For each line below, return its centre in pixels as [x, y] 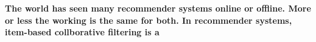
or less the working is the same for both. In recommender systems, [149, 20]
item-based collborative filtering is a [82, 32]
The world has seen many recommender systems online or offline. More [158, 8]
